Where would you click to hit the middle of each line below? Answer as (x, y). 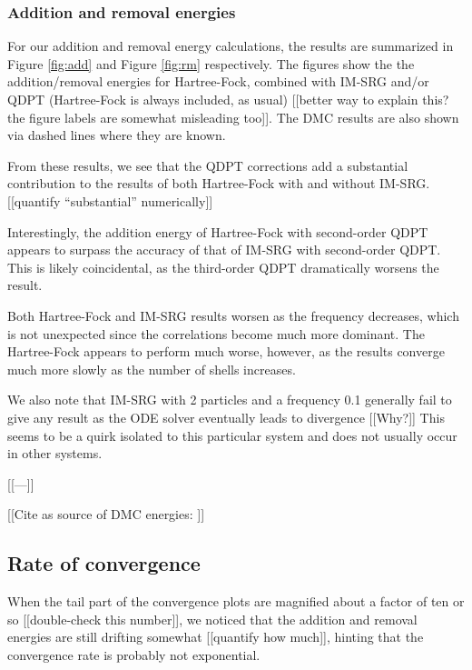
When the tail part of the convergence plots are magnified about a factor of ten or (236, 601)
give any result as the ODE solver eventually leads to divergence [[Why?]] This (226, 417)
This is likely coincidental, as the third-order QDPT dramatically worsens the (223, 267)
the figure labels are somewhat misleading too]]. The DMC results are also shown (233, 117)
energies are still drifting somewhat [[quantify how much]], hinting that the (216, 637)
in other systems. (55, 453)
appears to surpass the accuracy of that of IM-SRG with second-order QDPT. (224, 250)
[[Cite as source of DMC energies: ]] (106, 514)
